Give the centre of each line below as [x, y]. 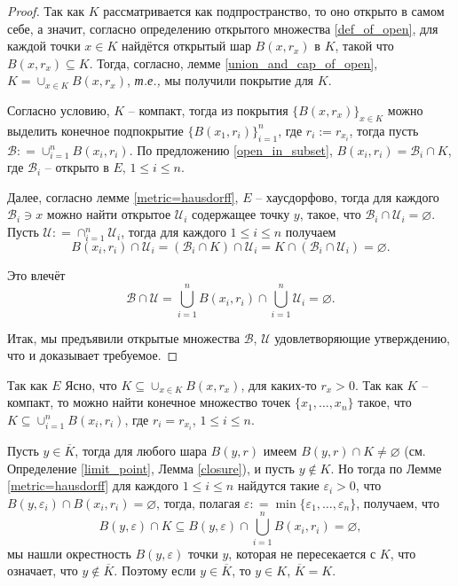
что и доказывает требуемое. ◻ [93, 355]
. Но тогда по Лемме [386, 468]
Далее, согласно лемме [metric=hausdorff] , [123, 196]
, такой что [364, 46]
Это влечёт [36, 274]
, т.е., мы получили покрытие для [220, 80]
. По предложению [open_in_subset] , [231, 149]
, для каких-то [279, 384]
